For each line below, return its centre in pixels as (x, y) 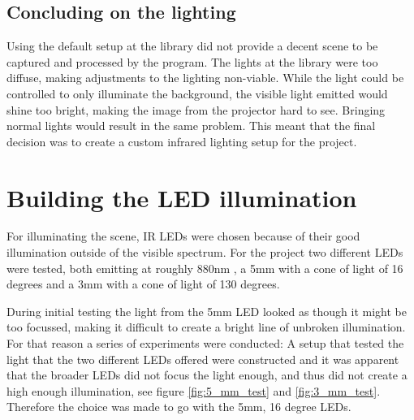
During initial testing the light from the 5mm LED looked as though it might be (207, 311)
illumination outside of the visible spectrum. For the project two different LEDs (205, 252)
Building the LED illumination (182, 197)
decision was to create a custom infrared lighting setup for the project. (182, 141)
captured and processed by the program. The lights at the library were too (192, 61)
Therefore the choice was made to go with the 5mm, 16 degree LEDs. (179, 407)
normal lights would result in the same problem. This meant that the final (191, 126)
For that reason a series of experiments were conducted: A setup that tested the (205, 343)
